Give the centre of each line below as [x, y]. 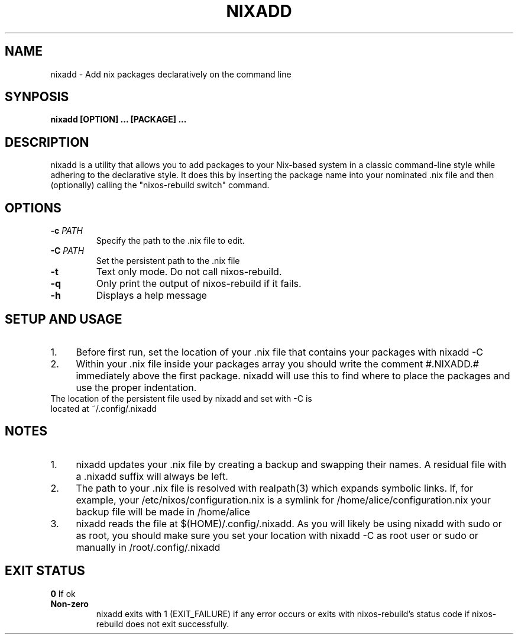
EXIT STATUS [45, 571]
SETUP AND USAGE [64, 319]
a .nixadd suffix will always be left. [152, 476]
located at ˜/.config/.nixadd [103, 408]
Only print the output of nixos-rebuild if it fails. [199, 284]
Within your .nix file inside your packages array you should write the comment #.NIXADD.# [277, 364]
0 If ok [63, 593]
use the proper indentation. [136, 387]
